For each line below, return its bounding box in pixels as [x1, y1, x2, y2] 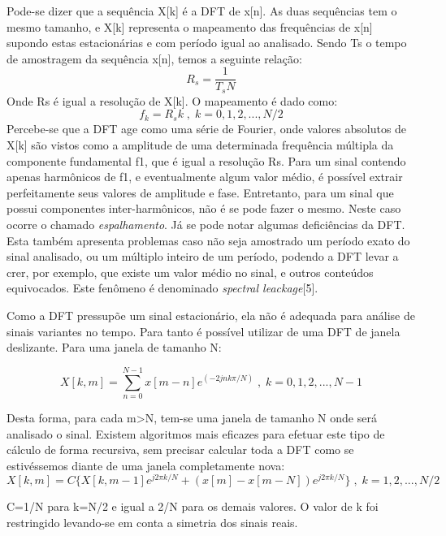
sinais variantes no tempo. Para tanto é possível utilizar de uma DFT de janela [6, 322, 401, 339]
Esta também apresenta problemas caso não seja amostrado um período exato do [6, 231, 410, 249]
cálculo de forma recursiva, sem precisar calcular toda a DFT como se [6, 441, 354, 458]
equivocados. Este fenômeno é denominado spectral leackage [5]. [6, 279, 318, 296]
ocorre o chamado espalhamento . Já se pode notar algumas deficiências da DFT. [6, 216, 405, 233]
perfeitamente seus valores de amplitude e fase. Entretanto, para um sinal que [6, 184, 394, 201]
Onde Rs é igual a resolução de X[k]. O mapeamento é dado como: [6, 92, 338, 109]
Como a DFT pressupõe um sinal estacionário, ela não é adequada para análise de [6, 307, 415, 324]
